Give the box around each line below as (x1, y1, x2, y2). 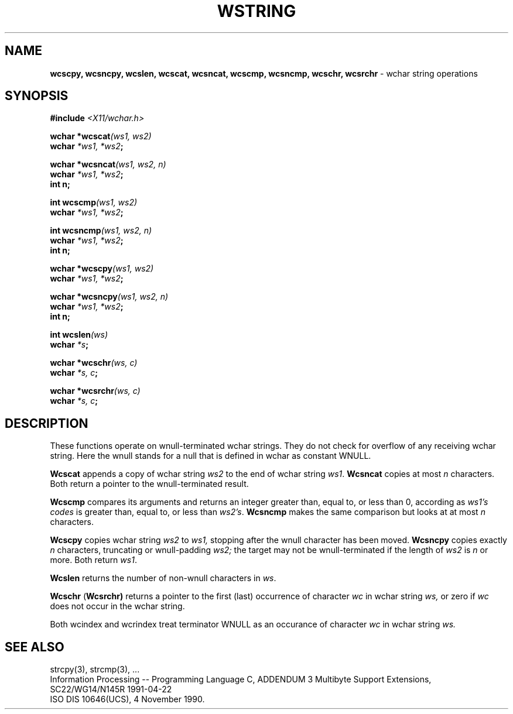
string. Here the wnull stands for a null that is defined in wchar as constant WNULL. (50, 451, 371, 461)
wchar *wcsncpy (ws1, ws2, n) (50, 291, 169, 302)
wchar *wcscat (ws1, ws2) (50, 131, 152, 142)
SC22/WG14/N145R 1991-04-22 (50, 684, 172, 695)
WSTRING (217, 1, 296, 21)
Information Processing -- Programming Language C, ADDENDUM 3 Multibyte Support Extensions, (50, 674, 432, 685)
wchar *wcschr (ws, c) (50, 358, 138, 368)
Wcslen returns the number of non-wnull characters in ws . (50, 573, 276, 583)
